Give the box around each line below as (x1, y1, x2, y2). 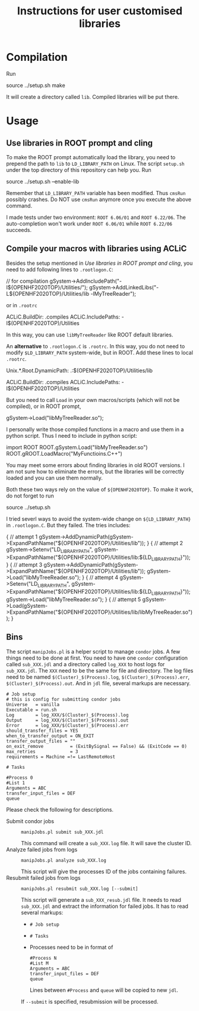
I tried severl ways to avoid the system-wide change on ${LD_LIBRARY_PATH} (6, 515, 191, 522)
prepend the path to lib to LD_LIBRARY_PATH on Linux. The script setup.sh (6, 160, 185, 167)
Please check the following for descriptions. (6, 806, 114, 813)
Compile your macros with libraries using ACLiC (6, 243, 187, 254)
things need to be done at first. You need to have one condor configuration (6, 654, 188, 661)
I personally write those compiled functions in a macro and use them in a (6, 425, 184, 433)
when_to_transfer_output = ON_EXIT (6, 732, 94, 739)
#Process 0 (6, 774, 33, 781)
